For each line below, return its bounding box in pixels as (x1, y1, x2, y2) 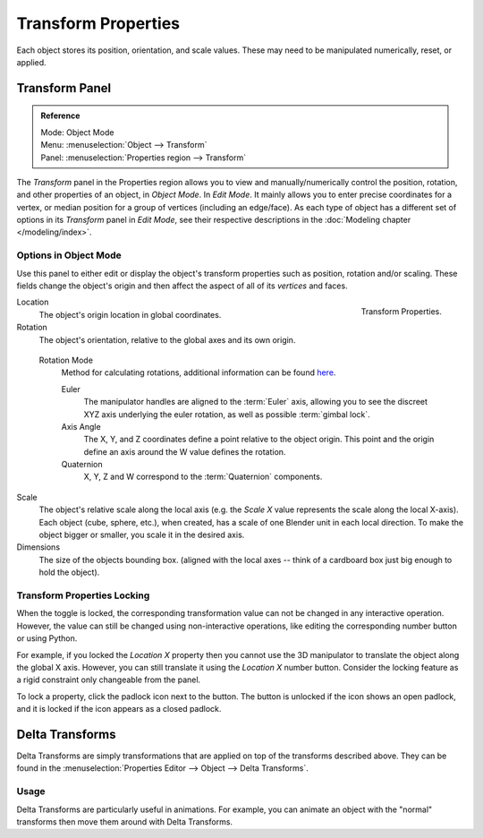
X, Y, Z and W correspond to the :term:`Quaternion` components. (83, 471, 323, 483)
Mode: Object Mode (40, 126, 114, 138)
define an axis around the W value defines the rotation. (83, 446, 286, 457)
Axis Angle (61, 421, 102, 432)
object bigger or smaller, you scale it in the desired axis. (38, 529, 245, 541)
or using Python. (16, 633, 78, 644)
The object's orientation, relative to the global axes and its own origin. (38, 334, 296, 345)
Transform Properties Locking (16, 589, 150, 602)
